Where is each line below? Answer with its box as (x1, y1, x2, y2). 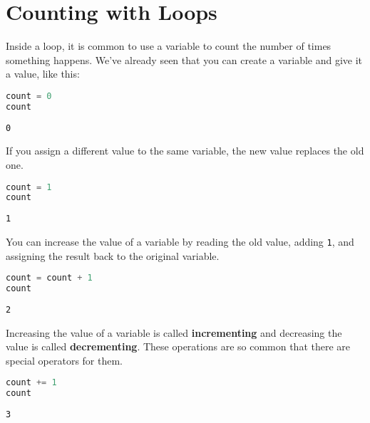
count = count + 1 (6, 273, 93, 283)
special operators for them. (6, 352, 123, 367)
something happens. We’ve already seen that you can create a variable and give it (6, 52, 363, 67)
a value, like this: (6, 66, 80, 81)
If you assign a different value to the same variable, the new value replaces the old (6, 143, 364, 158)
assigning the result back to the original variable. (6, 248, 220, 263)
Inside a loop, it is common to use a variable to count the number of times (6, 38, 332, 53)
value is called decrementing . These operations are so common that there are (6, 339, 351, 354)
